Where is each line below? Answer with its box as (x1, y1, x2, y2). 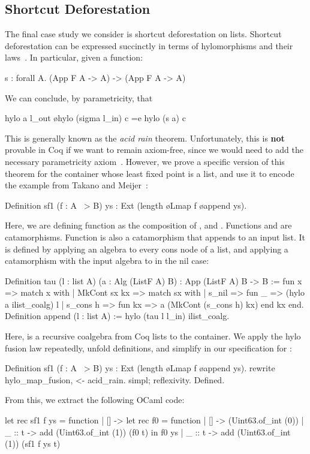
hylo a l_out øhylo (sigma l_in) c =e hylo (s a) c (5, 112, 186, 124)
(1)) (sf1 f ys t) (5, 437, 61, 450)
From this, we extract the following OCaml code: (5, 393, 185, 406)
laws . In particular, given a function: (5, 51, 143, 64)
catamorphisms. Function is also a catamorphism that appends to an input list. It (5, 230, 305, 243)
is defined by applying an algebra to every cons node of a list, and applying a (5, 242, 288, 255)
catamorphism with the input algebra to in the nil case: (5, 254, 209, 267)
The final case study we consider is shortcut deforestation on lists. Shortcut (5, 28, 282, 40)
